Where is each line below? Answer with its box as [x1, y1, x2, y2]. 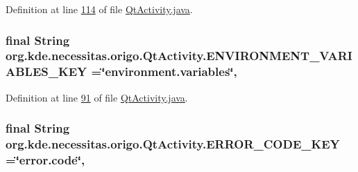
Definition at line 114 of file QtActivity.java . [6, 2, 193, 16]
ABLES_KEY [6, 63, 87, 80]
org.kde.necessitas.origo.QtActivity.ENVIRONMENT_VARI [6, 47, 352, 64]
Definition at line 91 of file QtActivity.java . [6, 90, 188, 104]
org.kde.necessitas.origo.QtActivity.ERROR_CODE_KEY [6, 135, 340, 153]
